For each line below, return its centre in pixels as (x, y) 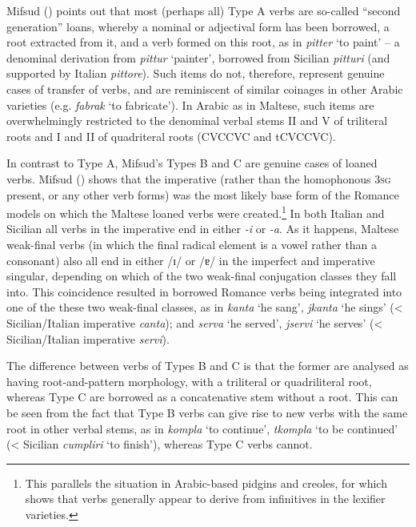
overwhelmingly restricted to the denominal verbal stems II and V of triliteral (197, 121)
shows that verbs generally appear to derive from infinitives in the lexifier (205, 499)
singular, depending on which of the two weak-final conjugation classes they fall (202, 276)
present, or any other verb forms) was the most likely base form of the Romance (203, 194)
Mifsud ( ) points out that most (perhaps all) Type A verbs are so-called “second (204, 10)
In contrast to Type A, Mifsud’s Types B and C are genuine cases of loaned (192, 163)
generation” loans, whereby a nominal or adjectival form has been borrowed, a (198, 26)
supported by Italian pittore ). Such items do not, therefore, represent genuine (196, 73)
